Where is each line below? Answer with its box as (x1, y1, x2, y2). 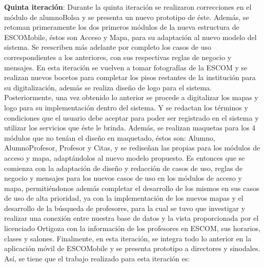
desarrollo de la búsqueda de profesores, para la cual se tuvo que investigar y (4, 202, 246, 213)
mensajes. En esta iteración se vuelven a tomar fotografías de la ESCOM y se (4, 62, 248, 72)
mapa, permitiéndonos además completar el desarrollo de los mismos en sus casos (4, 182, 259, 193)
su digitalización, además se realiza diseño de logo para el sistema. (4, 82, 212, 92)
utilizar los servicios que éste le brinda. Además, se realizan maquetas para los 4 (4, 122, 256, 133)
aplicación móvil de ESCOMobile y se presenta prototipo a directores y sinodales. (4, 243, 260, 254)
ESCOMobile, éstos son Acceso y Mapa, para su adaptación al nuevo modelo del (4, 31, 257, 42)
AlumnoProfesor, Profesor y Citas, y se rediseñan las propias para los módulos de (4, 142, 260, 153)
